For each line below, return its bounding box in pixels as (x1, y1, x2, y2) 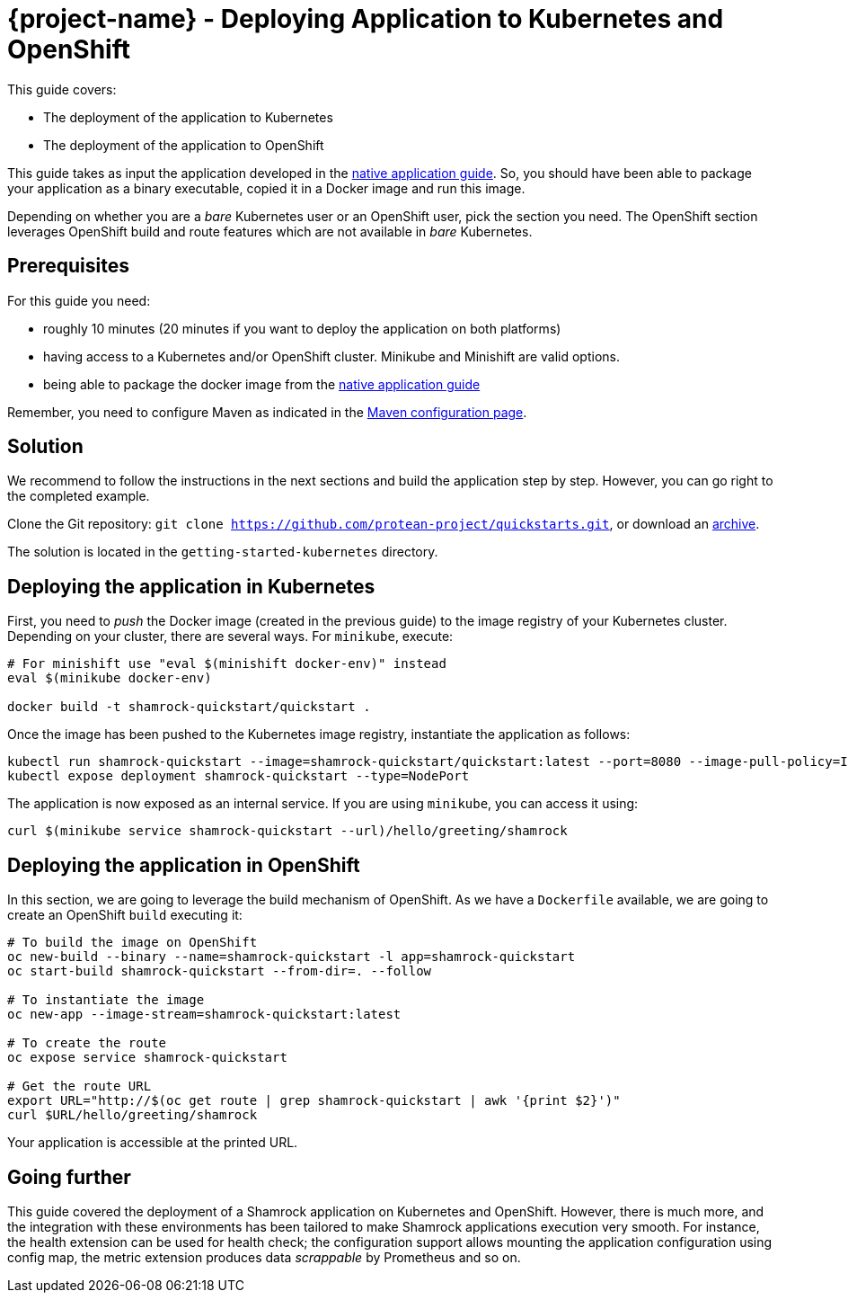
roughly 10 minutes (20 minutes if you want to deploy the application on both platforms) (43, 320, 561, 336)
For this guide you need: (7, 292, 151, 308)
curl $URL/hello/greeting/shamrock (7, 1108, 258, 1123)
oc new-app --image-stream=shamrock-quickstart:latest (7, 1007, 402, 1022)
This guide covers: (7, 81, 117, 97)
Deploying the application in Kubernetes (7, 574, 375, 598)
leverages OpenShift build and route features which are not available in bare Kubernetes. (7, 223, 533, 239)
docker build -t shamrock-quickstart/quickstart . (7, 699, 371, 715)
